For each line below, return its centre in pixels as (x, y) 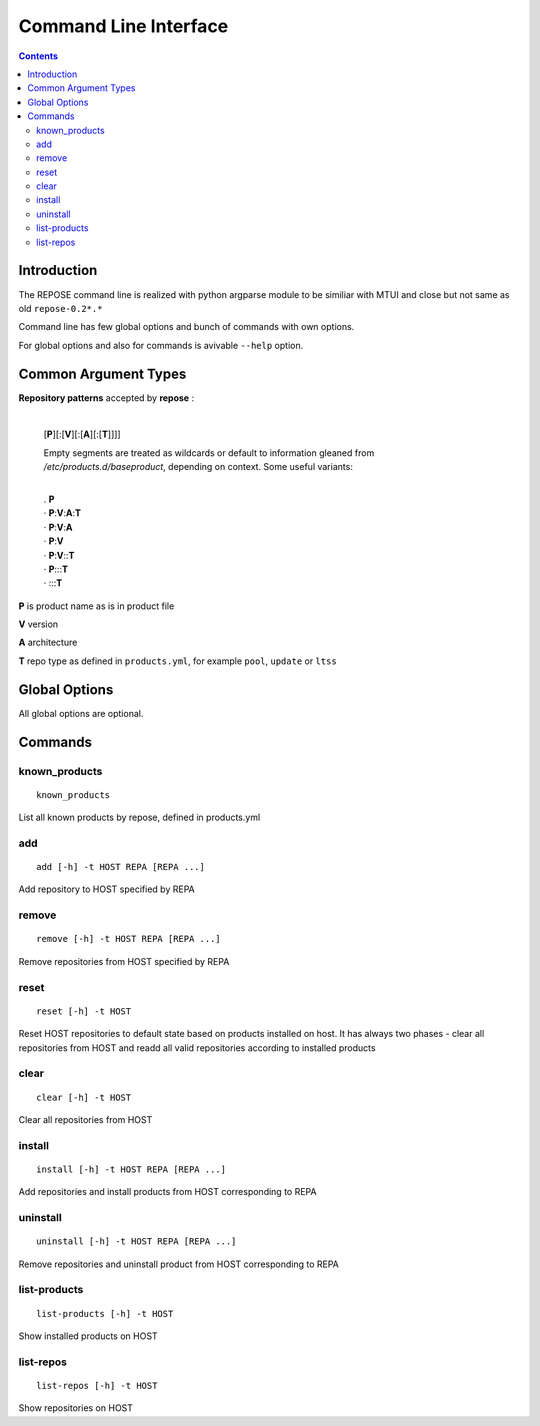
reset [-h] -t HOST (84, 1011)
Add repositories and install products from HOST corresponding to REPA (167, 1192)
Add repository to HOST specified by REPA (106, 889)
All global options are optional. (81, 713)
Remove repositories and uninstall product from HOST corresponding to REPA (179, 1264)
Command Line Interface (123, 26)
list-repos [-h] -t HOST (97, 1385)
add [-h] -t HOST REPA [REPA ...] (120, 867)
